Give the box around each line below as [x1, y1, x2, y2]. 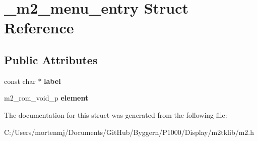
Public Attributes [4, 52, 98, 67]
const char [4, 75, 36, 86]
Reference [4, 17, 74, 38]
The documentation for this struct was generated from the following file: [4, 109, 227, 120]
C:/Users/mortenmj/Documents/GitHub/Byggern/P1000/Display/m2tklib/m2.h [4, 126, 254, 137]
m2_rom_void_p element [4, 92, 89, 103]
